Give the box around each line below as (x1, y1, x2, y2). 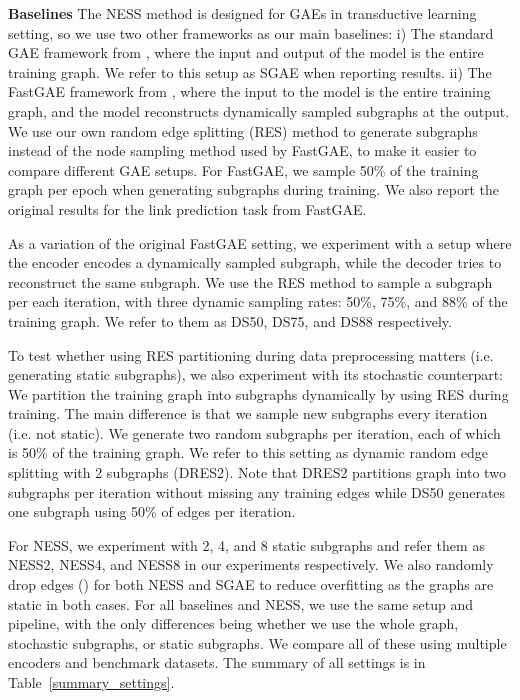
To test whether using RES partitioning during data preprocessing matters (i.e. (8, 344, 494, 365)
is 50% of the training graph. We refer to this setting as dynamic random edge (8, 442, 489, 463)
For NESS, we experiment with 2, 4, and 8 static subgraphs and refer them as (8, 534, 485, 555)
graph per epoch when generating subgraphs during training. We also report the (8, 179, 500, 200)
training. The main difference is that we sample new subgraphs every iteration (8, 403, 488, 424)
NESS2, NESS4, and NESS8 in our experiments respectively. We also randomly (8, 554, 494, 575)
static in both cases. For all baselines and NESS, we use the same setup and (8, 593, 473, 614)
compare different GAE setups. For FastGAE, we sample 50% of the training (8, 159, 479, 180)
